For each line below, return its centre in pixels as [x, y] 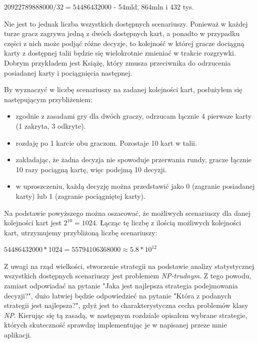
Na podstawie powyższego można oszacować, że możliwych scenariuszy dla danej [127, 213]
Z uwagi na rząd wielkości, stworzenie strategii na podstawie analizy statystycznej [129, 266]
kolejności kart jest [33, 223]
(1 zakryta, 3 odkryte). [51, 125]
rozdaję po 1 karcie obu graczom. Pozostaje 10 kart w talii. [106, 142]
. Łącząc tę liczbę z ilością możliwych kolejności [168, 223]
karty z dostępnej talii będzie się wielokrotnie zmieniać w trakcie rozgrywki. [120, 53]
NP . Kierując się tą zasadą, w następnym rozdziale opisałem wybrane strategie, [126, 315]
